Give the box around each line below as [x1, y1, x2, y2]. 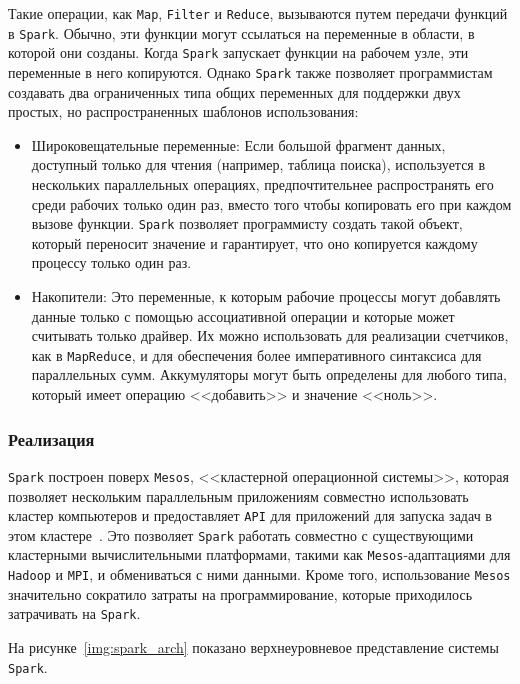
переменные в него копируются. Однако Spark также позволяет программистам [8, 61, 493, 82]
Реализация [8, 426, 95, 451]
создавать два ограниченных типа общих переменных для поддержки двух [8, 81, 461, 102]
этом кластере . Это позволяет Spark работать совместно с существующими [8, 524, 474, 545]
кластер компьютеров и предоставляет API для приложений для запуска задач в [8, 505, 492, 526]
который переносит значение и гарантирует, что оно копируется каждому [31, 232, 478, 253]
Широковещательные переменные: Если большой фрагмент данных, [31, 134, 446, 155]
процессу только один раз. [31, 252, 192, 273]
